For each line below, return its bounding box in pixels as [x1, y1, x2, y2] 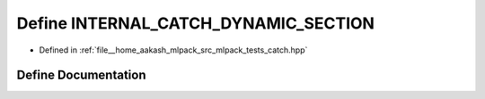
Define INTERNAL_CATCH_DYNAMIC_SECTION [16, 13, 375, 33]
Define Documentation [16, 68, 146, 83]
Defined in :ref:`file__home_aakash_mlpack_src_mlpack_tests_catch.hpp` [39, 45, 308, 55]
